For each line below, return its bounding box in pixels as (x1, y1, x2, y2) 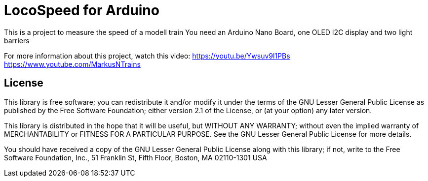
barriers (4, 36, 30, 45)
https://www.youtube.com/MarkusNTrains (4, 60, 141, 68)
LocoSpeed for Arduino (4, 2, 159, 19)
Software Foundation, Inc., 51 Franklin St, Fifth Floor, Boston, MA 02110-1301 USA (4, 153, 267, 162)
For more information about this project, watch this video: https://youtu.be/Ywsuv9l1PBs (4, 51, 290, 60)
